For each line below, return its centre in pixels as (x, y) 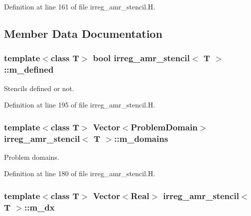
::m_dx (39, 207)
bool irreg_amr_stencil (141, 58)
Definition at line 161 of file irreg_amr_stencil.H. (80, 6)
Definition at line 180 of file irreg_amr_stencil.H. (80, 173)
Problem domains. (32, 157)
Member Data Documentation (83, 33)
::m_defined (29, 69)
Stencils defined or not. (39, 88)
